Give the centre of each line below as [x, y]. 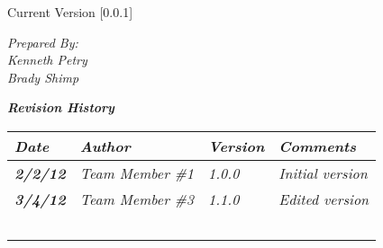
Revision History [61, 107]
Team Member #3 [137, 199]
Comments [318, 146]
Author [105, 146]
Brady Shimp [43, 77]
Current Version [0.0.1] [70, 12]
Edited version [324, 199]
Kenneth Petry [47, 60]
